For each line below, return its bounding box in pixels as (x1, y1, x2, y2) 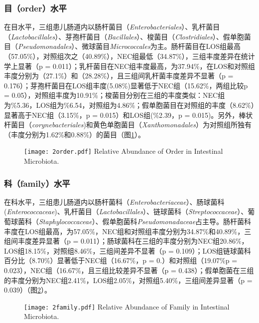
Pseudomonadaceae (137, 216, 196, 226)
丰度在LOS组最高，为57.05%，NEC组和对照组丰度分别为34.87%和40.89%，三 (4, 226, 252, 236)
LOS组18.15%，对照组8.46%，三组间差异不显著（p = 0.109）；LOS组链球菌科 (4, 245, 251, 256)
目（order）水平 (4, 1, 67, 14)
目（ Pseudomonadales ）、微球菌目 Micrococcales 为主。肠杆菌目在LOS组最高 (4, 41, 241, 51)
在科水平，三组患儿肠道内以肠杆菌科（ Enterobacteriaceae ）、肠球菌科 (4, 196, 225, 207)
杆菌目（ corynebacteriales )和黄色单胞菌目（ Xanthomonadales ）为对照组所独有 (4, 119, 252, 130)
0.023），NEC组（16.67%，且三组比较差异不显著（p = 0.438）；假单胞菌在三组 (4, 265, 254, 275)
